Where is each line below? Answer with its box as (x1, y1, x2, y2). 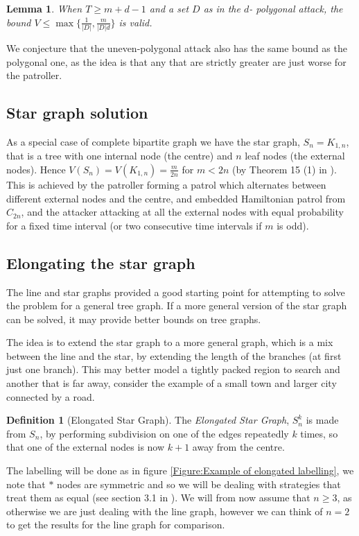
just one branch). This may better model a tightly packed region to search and (6, 362, 340, 377)
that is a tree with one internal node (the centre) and (6, 148, 233, 163)
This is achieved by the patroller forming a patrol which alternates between (6, 177, 326, 191)
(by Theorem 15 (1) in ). (231, 162, 337, 176)
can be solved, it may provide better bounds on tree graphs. (6, 311, 261, 326)
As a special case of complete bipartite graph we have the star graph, (6, 134, 300, 148)
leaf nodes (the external (245, 148, 345, 163)
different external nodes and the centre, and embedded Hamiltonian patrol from (6, 191, 346, 205)
